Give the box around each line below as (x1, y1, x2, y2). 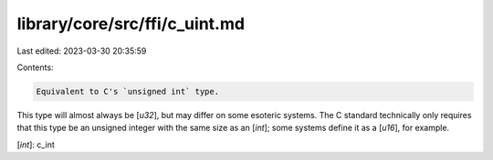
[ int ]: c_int (16, 139, 55, 150)
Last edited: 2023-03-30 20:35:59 (16, 45, 147, 56)
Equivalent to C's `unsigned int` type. (36, 86, 219, 96)
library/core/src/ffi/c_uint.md (16, 14, 246, 34)
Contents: (16, 62, 54, 73)
